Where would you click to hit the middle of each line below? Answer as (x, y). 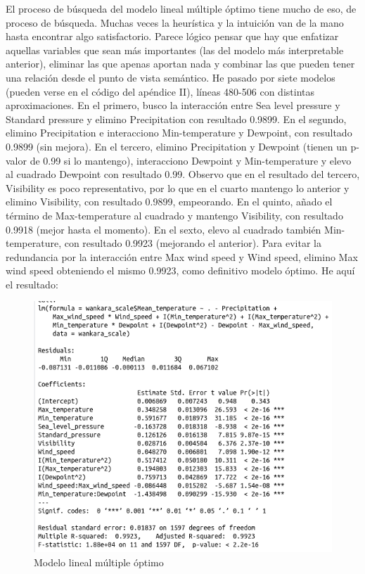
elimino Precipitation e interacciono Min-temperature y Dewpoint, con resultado (179, 133)
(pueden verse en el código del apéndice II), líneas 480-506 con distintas (160, 91)
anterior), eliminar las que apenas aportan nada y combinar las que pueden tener (180, 64)
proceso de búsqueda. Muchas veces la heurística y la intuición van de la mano (175, 22)
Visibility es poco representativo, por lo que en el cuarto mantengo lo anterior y (178, 187)
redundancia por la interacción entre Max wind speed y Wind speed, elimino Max (182, 256)
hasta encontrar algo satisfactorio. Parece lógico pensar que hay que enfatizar (172, 36)
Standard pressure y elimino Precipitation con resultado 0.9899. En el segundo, (176, 119)
